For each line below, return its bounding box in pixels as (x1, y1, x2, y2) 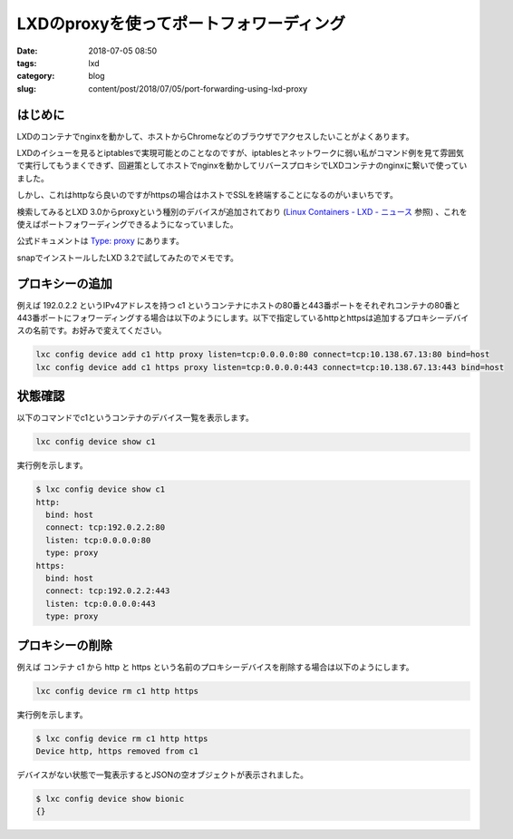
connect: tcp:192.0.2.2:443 (45, 586, 170, 596)
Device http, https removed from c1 (35, 746, 199, 756)
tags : (16, 57, 37, 68)
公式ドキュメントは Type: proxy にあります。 (16, 236, 185, 247)
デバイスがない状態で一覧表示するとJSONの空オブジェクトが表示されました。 (16, 769, 308, 780)
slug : (16, 83, 36, 94)
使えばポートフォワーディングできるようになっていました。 (16, 219, 239, 229)
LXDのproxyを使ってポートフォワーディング (16, 14, 346, 34)
